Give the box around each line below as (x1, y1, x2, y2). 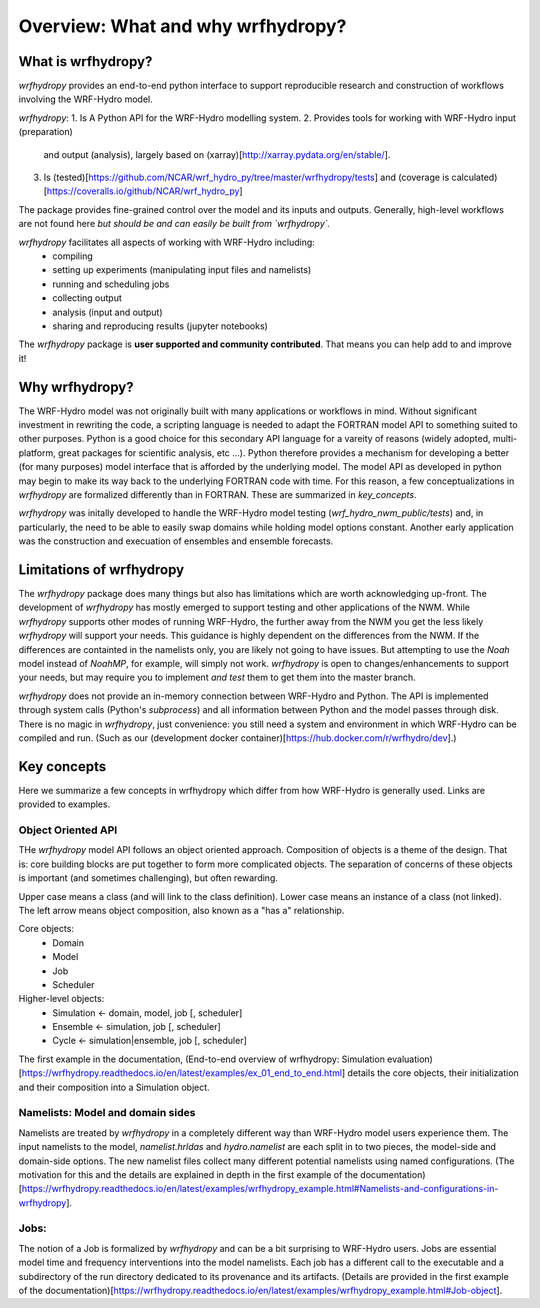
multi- (492, 433, 518, 445)
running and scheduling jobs (52, 278, 170, 290)
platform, (18, 446, 57, 459)
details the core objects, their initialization (347, 1067, 519, 1079)
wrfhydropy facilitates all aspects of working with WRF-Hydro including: (18, 236, 315, 248)
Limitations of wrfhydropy (18, 561, 185, 578)
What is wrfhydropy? (18, 53, 153, 70)
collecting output (52, 292, 122, 304)
